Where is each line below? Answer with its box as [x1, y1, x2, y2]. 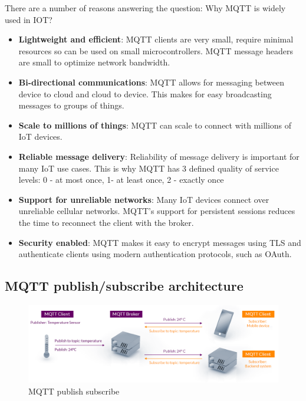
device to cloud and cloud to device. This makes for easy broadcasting [18, 87, 272, 100]
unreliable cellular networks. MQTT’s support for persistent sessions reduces [18, 205, 295, 217]
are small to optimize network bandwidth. [18, 56, 170, 68]
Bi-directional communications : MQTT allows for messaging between [18, 75, 284, 88]
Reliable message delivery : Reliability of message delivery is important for [18, 150, 300, 162]
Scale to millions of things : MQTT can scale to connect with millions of [18, 119, 292, 131]
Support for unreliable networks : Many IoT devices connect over [18, 193, 269, 205]
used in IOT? [5, 13, 52, 25]
